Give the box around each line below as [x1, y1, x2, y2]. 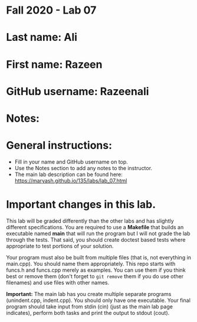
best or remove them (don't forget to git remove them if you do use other [6, 272, 184, 279]
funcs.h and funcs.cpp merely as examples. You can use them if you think [6, 266, 186, 274]
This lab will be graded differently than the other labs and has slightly [6, 217, 174, 225]
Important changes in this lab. [6, 198, 156, 212]
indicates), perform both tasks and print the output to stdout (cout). [6, 309, 170, 316]
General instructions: [6, 139, 113, 152]
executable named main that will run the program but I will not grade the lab [6, 230, 191, 237]
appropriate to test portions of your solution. [6, 242, 114, 249]
